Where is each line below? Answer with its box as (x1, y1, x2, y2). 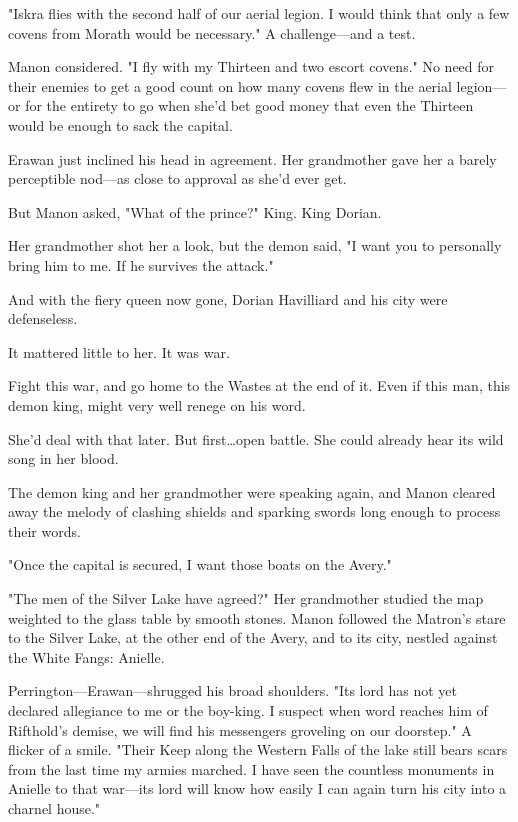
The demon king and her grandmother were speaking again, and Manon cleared (8, 481, 496, 502)
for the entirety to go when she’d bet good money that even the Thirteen (25, 95, 474, 116)
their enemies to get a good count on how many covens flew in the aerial (8, 75, 452, 96)
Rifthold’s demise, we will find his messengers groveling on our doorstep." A (8, 719, 472, 740)
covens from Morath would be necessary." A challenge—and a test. (8, 22, 416, 43)
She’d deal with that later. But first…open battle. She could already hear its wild (8, 428, 504, 449)
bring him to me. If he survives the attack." (8, 254, 274, 275)
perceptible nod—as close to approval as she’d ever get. (8, 168, 347, 189)
